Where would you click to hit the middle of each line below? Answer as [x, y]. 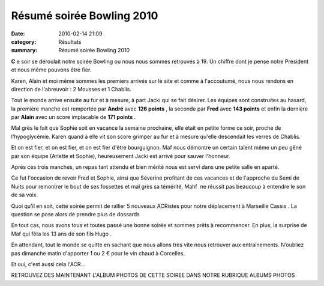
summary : [24, 50]
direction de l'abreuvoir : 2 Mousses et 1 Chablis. [71, 89]
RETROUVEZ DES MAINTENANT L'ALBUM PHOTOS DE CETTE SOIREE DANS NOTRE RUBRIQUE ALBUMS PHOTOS [153, 275]
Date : [18, 34]
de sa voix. [25, 195]
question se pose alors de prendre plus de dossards [76, 214]
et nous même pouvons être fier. [51, 70]
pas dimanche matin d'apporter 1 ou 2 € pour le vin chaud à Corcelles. [98, 253]
